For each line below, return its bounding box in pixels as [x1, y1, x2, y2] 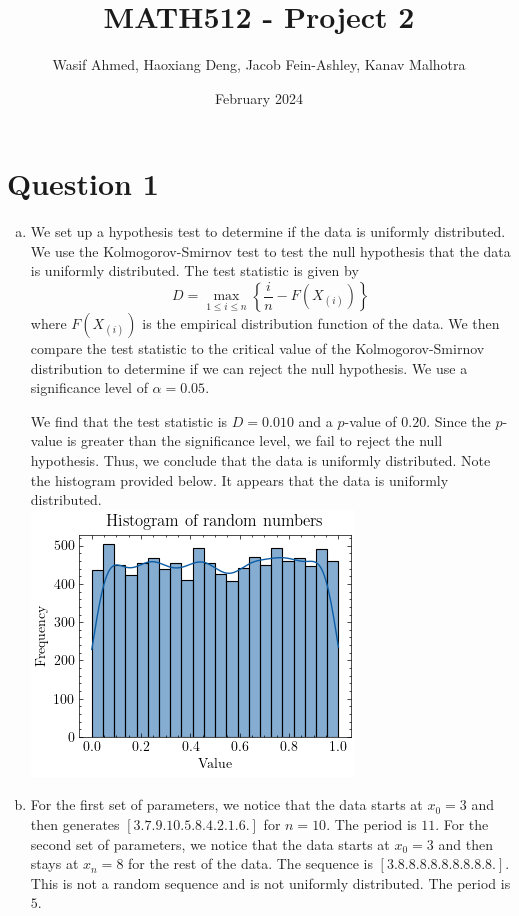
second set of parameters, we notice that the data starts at [30, 833, 390, 854]
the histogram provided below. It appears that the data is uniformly [30, 469, 449, 490]
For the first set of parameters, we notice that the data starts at [30, 794, 423, 815]
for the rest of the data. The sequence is [128, 853, 373, 874]
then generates [30, 813, 120, 834]
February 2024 [215, 87, 303, 108]
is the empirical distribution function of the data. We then [142, 313, 500, 334]
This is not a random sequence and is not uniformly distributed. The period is [30, 872, 511, 893]
